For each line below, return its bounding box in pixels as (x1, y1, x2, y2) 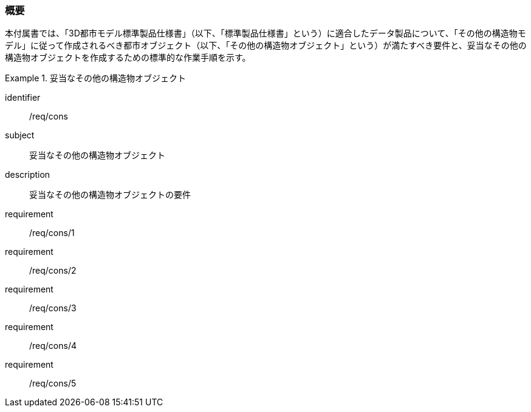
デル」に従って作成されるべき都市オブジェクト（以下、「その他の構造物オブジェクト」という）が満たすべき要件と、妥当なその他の (5, 40, 527, 51)
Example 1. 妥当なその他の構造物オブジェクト (5, 73, 186, 84)
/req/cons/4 (29, 340, 77, 351)
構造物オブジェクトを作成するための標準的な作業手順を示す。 (5, 52, 251, 63)
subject (5, 130, 35, 141)
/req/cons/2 (29, 265, 77, 276)
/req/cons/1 (29, 228, 75, 238)
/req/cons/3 (29, 303, 77, 314)
